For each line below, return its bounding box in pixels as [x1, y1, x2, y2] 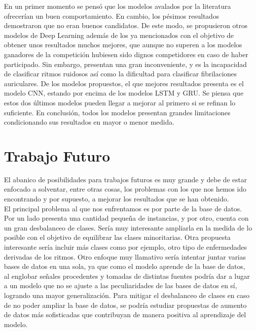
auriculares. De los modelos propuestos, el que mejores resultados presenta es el [4, 78, 244, 88]
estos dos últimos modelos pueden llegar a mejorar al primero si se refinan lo [4, 97, 235, 107]
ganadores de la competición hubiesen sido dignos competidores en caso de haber [4, 49, 249, 59]
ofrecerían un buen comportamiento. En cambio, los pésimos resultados [4, 10, 219, 21]
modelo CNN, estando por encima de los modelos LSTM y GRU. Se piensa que [4, 88, 244, 98]
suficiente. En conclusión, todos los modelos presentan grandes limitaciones [4, 107, 230, 117]
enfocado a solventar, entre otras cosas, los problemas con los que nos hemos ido [4, 184, 247, 194]
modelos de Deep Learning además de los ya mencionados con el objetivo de [4, 30, 234, 40]
